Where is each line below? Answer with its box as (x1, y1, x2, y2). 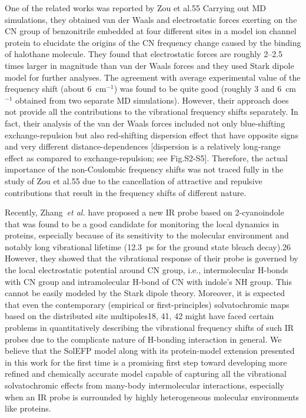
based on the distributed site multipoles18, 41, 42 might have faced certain (5, 310, 274, 322)
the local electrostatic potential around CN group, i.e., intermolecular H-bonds (5, 264, 288, 276)
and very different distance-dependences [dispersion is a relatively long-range (5, 140, 281, 152)
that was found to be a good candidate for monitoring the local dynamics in (5, 217, 280, 230)
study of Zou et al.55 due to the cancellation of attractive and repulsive (5, 174, 262, 187)
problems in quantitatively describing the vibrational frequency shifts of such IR (5, 321, 294, 334)
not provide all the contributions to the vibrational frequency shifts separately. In (5, 105, 298, 118)
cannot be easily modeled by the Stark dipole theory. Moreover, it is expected (5, 287, 285, 299)
